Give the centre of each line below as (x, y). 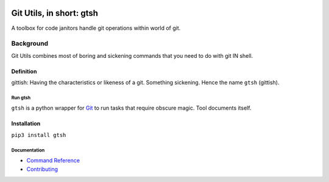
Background (30, 44)
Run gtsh (21, 97)
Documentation (28, 150)
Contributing (42, 169)
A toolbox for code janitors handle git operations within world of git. (96, 28)
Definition (24, 71)
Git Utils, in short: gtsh (55, 13)
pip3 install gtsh (39, 135)
